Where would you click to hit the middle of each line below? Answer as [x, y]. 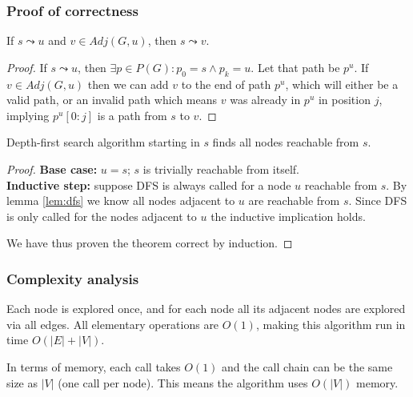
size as [22, 382]
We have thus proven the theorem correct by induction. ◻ [150, 243]
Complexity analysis [73, 278]
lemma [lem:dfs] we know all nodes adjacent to [121, 201]
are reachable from [294, 201]
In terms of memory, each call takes [94, 366]
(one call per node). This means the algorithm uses [183, 382]
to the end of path [226, 84]
